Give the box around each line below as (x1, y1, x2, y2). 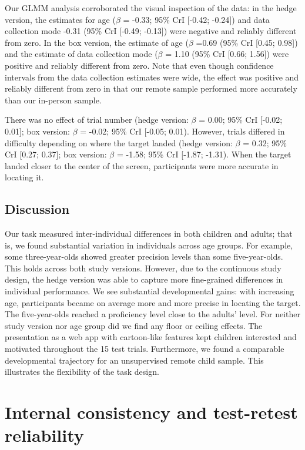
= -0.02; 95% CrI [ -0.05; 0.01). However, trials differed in (80, 125, 285, 137)
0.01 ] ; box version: (5, 125, 70, 137)
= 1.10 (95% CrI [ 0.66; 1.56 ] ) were (165, 48, 289, 60)
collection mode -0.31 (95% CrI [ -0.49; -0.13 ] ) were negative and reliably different (5, 25, 297, 37)
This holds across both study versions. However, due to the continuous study (5, 261, 281, 274)
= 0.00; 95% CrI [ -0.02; (199, 113, 283, 126)
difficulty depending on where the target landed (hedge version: (5, 136, 233, 149)
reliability (5, 423, 84, 447)
